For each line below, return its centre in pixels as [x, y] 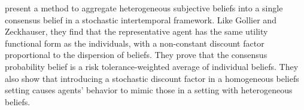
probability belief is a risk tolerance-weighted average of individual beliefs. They [152, 66]
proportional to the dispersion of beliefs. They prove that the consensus [136, 55]
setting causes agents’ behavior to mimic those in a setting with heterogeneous [149, 90]
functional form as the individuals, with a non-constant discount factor [135, 43]
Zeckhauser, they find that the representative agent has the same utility [136, 31]
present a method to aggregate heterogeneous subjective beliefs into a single [144, 8]
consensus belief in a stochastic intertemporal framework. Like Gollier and [141, 19]
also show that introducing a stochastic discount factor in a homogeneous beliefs [152, 78]
